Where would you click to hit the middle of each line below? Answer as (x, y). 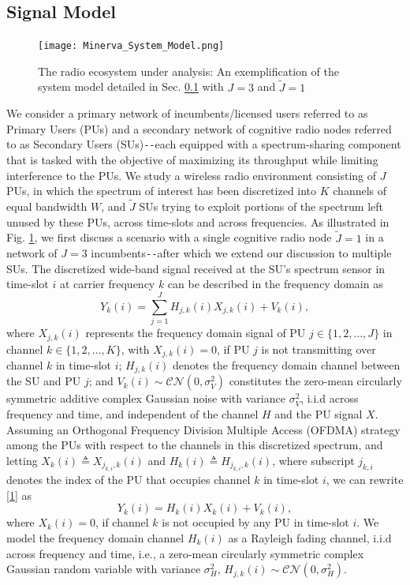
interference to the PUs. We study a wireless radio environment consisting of (192, 175)
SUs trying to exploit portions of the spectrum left (261, 206)
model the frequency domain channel (95, 538)
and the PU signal (319, 414)
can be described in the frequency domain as (275, 284)
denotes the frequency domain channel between (287, 364)
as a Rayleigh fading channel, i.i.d (310, 538)
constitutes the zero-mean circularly (315, 381)
